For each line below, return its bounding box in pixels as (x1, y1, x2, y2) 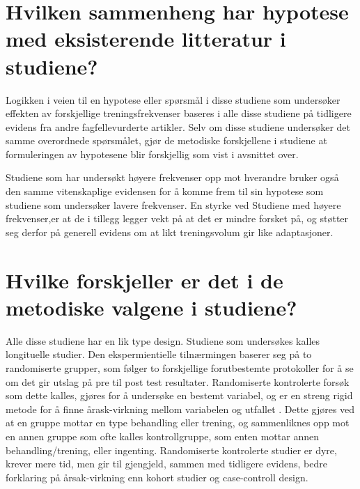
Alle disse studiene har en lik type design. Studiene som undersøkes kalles (6, 333, 320, 348)
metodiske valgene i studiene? (6, 293, 297, 321)
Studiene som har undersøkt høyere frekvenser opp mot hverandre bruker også (6, 170, 339, 185)
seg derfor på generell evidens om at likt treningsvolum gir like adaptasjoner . (6, 224, 334, 239)
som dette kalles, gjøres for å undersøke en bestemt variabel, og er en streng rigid (6, 388, 353, 403)
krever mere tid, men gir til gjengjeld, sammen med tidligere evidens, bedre (6, 456, 327, 471)
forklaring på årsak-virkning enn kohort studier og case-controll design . (6, 469, 308, 484)
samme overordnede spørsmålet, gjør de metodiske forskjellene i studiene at (6, 133, 327, 148)
